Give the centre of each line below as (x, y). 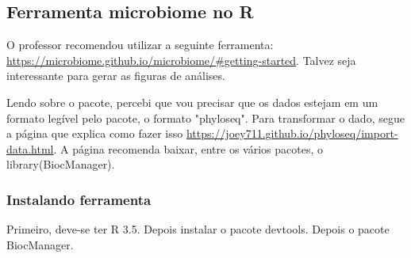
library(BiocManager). (61, 164)
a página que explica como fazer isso (95, 133)
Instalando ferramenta (79, 199)
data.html (30, 148)
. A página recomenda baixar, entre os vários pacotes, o (188, 148)
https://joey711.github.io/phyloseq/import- (292, 133)
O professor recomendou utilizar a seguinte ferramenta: (140, 45)
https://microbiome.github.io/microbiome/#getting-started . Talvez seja (181, 60)
